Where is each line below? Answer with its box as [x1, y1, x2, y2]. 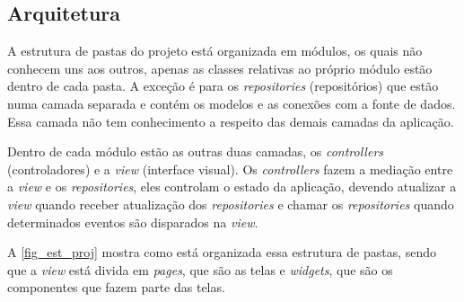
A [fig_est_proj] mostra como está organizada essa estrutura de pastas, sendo [7, 243, 437, 262]
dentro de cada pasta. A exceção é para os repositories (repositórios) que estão [7, 76, 439, 95]
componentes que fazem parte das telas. [7, 278, 225, 297]
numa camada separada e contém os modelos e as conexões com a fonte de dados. [7, 93, 456, 112]
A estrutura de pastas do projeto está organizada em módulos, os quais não [7, 41, 423, 60]
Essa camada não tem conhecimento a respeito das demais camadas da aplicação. [7, 111, 454, 130]
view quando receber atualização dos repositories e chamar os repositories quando [7, 194, 454, 213]
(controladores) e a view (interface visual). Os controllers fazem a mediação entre [7, 159, 453, 178]
